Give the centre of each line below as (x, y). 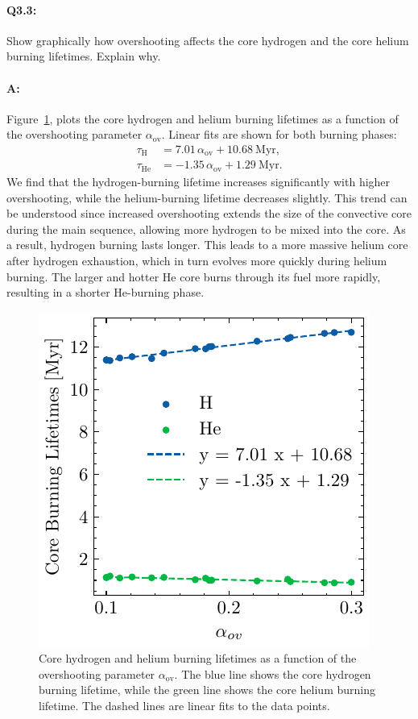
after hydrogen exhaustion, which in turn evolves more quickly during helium (197, 260)
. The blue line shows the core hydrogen (273, 673)
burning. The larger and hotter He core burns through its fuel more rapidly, (194, 276)
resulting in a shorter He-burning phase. (106, 292)
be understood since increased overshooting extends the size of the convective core (209, 213)
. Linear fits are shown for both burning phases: (279, 134)
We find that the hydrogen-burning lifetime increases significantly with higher (199, 181)
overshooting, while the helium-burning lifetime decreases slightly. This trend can (207, 197)
